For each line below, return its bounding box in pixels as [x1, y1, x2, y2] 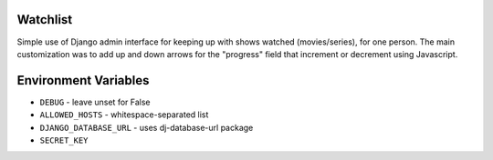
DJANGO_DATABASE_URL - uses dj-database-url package [39, 122, 254, 133]
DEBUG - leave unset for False [39, 96, 151, 107]
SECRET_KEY [39, 135, 89, 145]
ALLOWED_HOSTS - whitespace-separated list [39, 109, 209, 120]
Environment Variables [16, 73, 150, 88]
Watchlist [16, 12, 73, 27]
